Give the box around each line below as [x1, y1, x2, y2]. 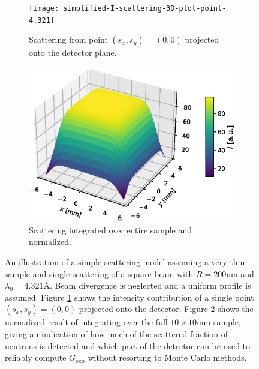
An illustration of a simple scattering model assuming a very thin [5, 256, 245, 268]
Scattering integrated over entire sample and [29, 223, 192, 236]
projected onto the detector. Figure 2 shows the [79, 302, 254, 315]
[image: [29, 4, 59, 13]
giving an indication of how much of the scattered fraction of [5, 328, 228, 340]
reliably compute [5, 351, 67, 364]
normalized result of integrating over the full [5, 316, 168, 328]
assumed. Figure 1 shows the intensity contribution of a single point [5, 290, 254, 303]
